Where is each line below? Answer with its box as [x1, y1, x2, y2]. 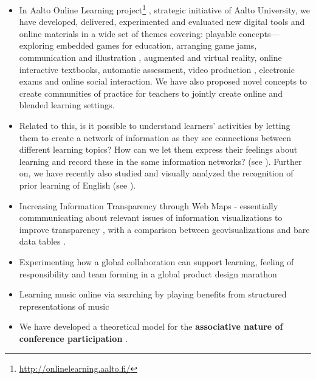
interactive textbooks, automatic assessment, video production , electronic [19, 63, 295, 75]
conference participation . [19, 332, 128, 344]
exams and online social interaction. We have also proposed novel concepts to [19, 75, 307, 88]
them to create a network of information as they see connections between [19, 131, 291, 144]
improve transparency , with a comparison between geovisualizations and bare [19, 223, 310, 235]
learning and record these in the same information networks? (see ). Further [19, 155, 302, 167]
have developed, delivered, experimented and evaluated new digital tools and [19, 15, 305, 28]
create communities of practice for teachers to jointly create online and [19, 86, 283, 99]
